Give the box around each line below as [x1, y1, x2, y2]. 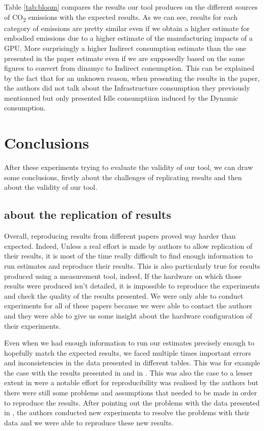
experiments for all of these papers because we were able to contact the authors [4, 300, 252, 311]
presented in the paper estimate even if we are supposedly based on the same [4, 52, 245, 63]
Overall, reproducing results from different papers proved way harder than [4, 231, 236, 241]
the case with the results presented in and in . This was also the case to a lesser [4, 367, 253, 378]
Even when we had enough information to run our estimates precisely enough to [4, 337, 254, 348]
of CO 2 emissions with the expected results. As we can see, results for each [4, 11, 238, 23]
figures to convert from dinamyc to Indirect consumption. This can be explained [4, 63, 254, 73]
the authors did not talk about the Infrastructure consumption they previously [4, 82, 250, 93]
